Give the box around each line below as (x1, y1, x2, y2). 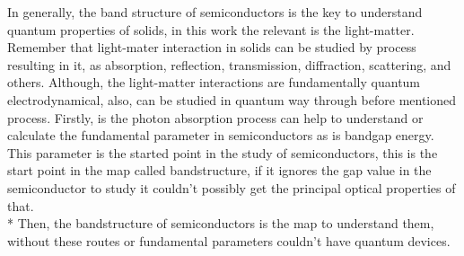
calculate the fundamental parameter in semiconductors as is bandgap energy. (7, 126, 434, 145)
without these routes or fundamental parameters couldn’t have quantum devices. (7, 231, 451, 250)
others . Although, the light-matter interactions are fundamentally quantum (7, 73, 421, 92)
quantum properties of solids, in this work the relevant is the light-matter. (7, 20, 415, 39)
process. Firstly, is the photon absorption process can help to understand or (7, 108, 424, 127)
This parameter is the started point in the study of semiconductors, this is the (7, 143, 438, 162)
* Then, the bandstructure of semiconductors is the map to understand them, (7, 214, 434, 233)
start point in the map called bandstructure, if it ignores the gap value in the (7, 161, 432, 180)
